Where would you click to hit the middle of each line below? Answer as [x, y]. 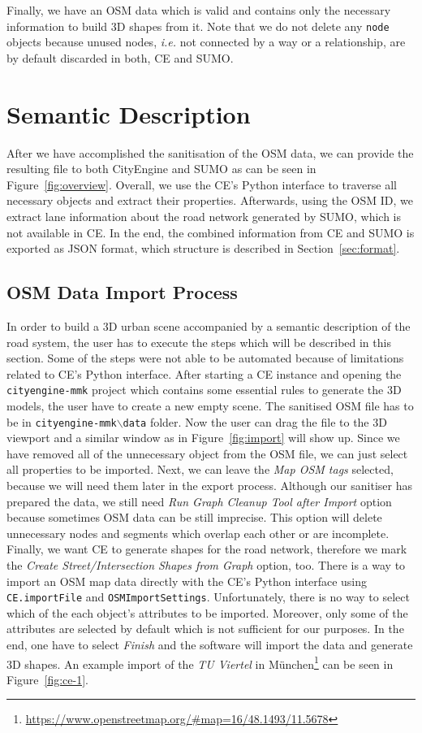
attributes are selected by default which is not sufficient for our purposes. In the [205, 629]
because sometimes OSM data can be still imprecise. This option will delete [194, 517]
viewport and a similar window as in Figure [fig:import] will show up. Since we [203, 438]
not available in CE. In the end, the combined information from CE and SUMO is [211, 232]
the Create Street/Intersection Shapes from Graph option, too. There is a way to [206, 564]
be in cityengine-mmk [62, 421]
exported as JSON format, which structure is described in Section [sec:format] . [203, 248]
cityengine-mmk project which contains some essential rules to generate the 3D [204, 390]
